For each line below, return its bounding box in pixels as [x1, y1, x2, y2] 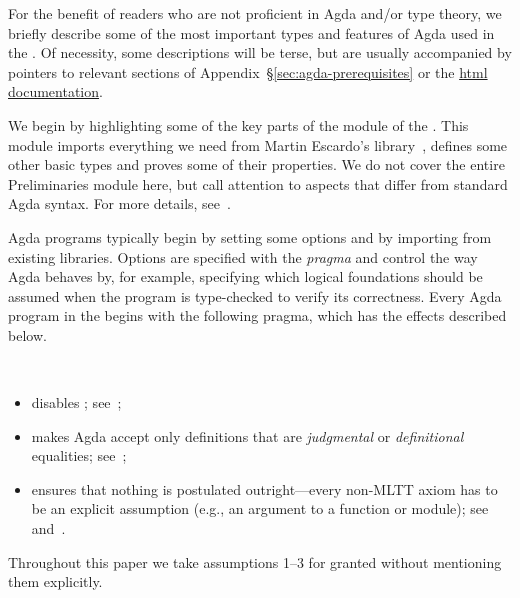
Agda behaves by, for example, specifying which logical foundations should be [8, 266, 483, 287]
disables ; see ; [31, 392, 122, 413]
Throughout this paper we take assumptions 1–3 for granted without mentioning [8, 551, 502, 572]
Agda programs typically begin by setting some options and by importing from [8, 226, 492, 247]
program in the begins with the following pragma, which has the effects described [8, 305, 507, 326]
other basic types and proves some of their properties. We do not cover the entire [8, 154, 505, 175]
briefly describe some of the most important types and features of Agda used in [8, 22, 495, 43]
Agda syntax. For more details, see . [8, 193, 231, 214]
